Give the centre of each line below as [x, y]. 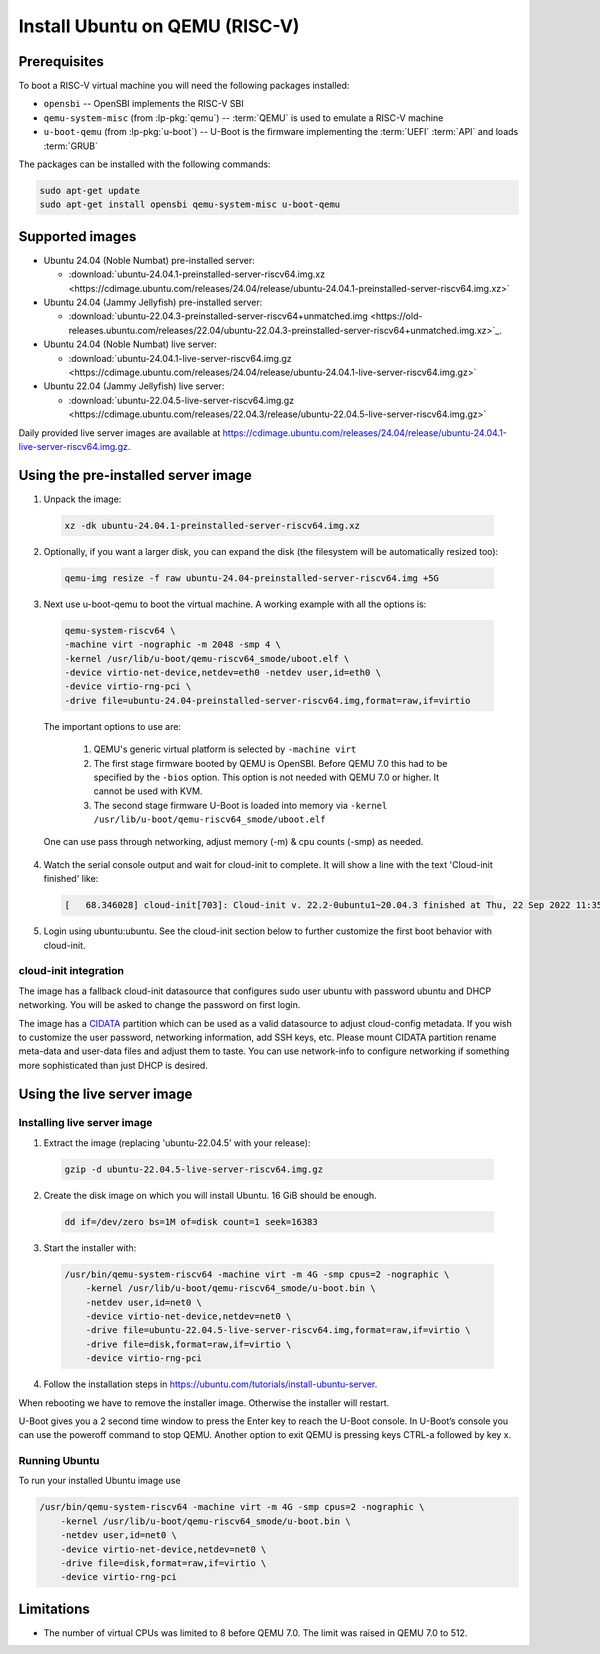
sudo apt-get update [89, 190]
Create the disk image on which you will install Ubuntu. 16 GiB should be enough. [210, 1195]
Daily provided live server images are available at [119, 432]
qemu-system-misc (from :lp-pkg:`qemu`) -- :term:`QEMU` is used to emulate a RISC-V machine [243, 117]
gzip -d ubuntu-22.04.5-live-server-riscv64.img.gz [194, 1169]
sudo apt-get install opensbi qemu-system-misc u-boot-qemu [190, 204]
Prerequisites [61, 61]
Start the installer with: [90, 1247]
